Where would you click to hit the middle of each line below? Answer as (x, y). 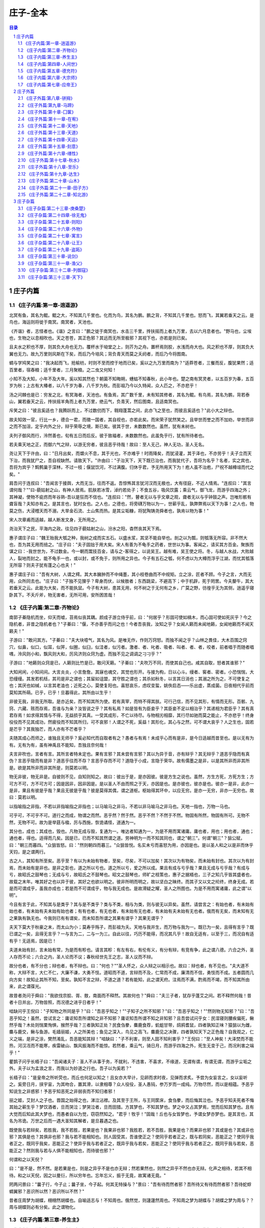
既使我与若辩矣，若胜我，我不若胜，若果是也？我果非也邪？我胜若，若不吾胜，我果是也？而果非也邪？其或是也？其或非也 (132, 1130)
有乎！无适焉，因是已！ (33, 941)
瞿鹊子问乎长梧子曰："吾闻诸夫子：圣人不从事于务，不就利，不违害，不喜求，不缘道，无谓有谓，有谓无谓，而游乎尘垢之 (131, 1061)
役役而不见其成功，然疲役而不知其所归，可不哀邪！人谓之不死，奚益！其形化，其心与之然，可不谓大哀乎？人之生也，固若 (132, 722)
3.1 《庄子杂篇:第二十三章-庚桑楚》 (53, 208)
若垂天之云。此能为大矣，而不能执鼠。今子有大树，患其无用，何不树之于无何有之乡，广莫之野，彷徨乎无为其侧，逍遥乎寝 (132, 588)
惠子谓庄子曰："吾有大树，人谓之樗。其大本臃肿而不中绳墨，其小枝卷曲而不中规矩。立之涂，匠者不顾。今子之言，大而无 (131, 574)
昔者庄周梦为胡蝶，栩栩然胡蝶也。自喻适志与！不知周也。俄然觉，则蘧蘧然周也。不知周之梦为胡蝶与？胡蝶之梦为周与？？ (132, 1200)
